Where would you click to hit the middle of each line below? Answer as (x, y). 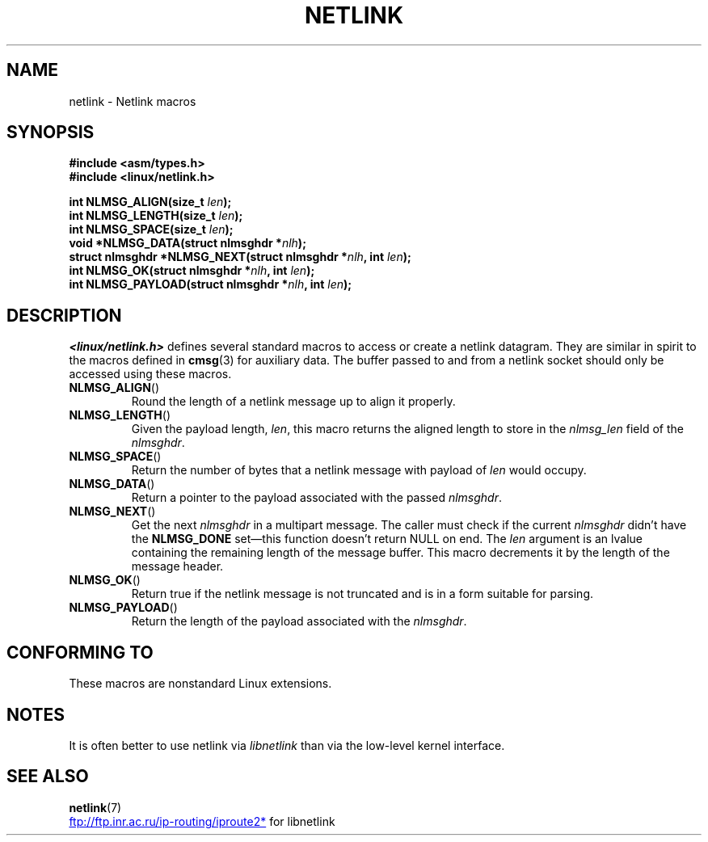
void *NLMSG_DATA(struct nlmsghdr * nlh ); (188, 243)
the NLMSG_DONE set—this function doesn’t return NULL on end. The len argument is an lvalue (387, 539)
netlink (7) (95, 807)
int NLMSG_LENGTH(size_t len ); (156, 216)
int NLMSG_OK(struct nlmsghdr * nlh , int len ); (192, 271)
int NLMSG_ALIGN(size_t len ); (150, 202)
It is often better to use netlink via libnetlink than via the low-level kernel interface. (287, 745)
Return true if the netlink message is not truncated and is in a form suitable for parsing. (362, 594)
